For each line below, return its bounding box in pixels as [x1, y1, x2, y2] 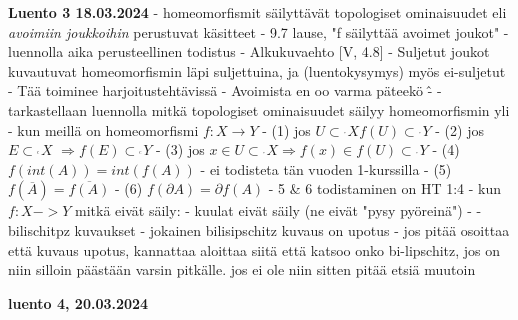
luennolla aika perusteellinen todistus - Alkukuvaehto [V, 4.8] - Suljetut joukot [8, 41, 490, 62]
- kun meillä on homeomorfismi [8, 119, 199, 140]
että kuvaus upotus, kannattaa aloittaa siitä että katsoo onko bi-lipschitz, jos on [8, 239, 501, 260]
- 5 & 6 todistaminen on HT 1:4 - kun [268, 178, 502, 199]
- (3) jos [156, 139, 205, 160]
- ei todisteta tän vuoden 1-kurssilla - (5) [200, 158, 452, 179]
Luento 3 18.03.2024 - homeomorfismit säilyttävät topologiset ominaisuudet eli [8, 2, 507, 22]
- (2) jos [435, 119, 484, 140]
